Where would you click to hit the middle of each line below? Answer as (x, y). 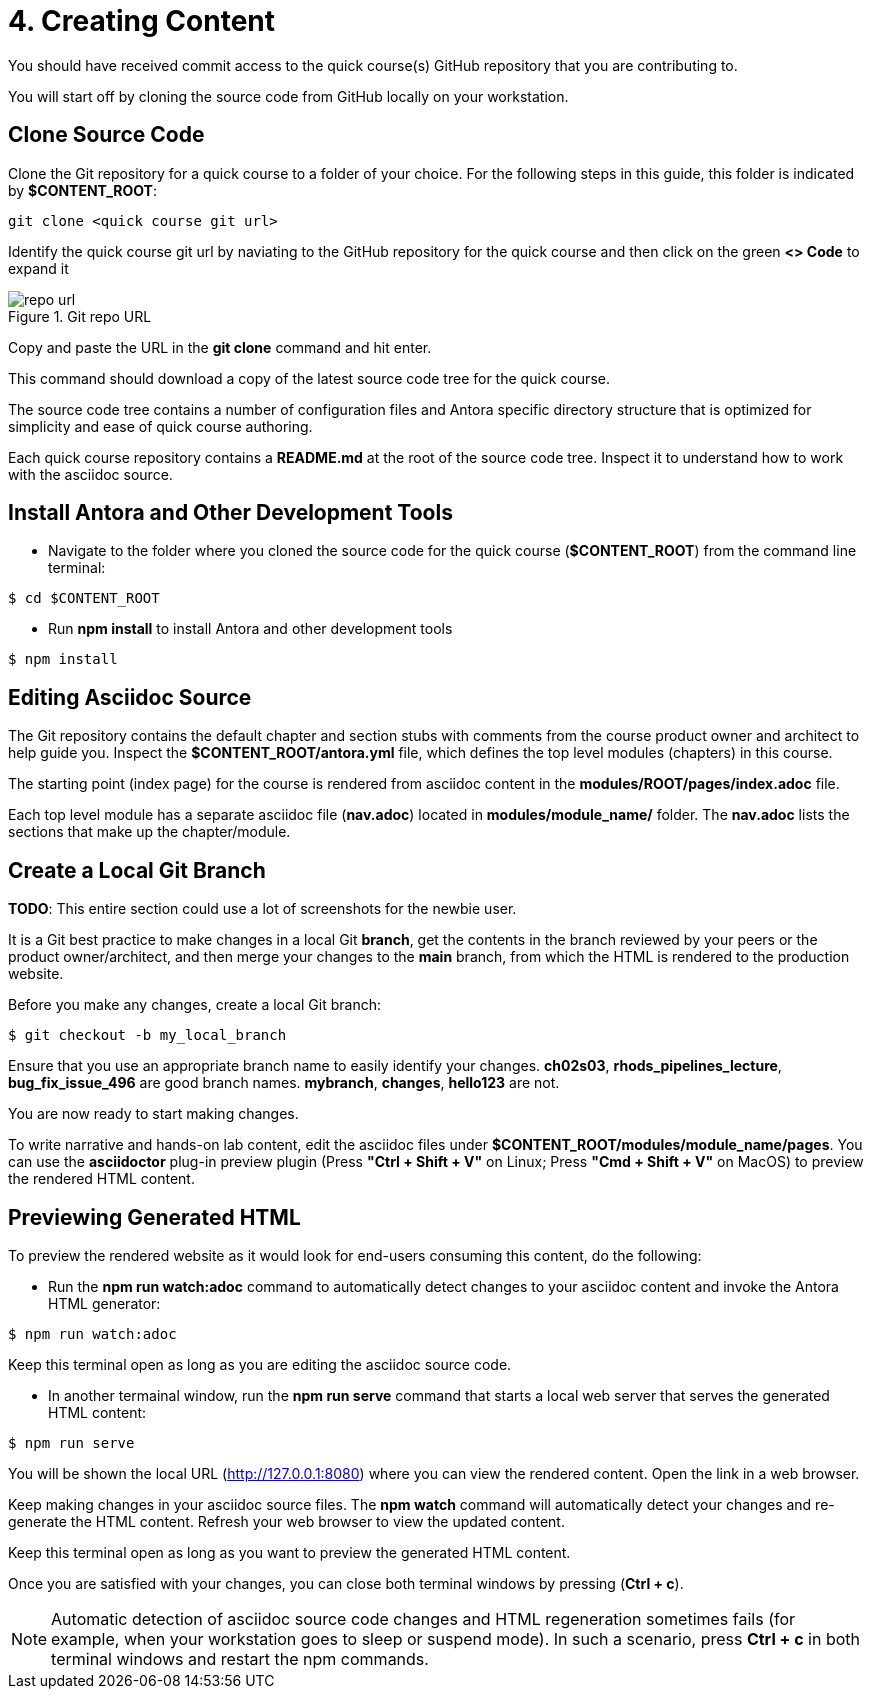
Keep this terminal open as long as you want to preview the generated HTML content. (289, 1552)
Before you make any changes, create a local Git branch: (194, 1005)
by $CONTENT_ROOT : (83, 190)
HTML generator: (104, 1303)
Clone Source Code (106, 135)
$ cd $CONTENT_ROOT (84, 598)
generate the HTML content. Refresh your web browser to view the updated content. (286, 1521)
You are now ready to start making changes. (153, 1114)
